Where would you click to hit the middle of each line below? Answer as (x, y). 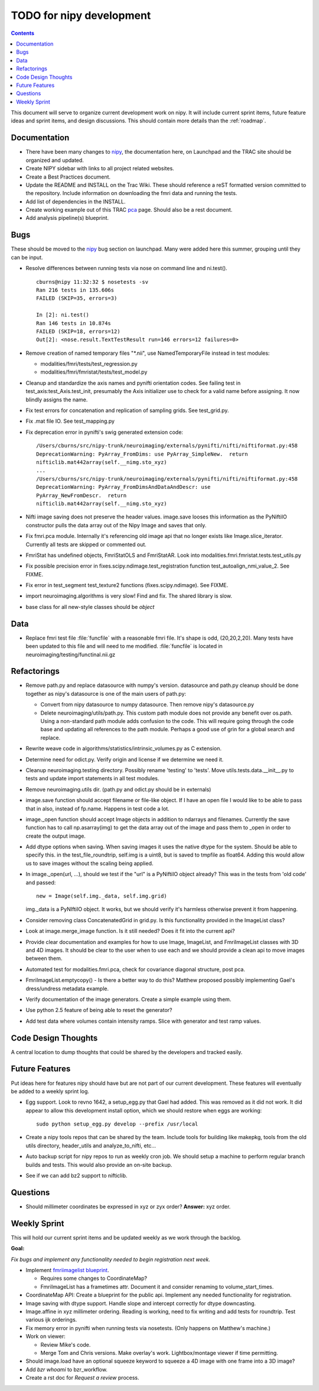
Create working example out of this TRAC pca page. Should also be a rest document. (129, 210)
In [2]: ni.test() (63, 315)
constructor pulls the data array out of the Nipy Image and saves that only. (116, 525)
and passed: (41, 882)
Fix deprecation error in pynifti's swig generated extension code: (104, 432)
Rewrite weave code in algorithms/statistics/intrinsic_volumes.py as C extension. (123, 748)
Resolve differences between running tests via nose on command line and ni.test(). (126, 268)
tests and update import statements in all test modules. (92, 779)
